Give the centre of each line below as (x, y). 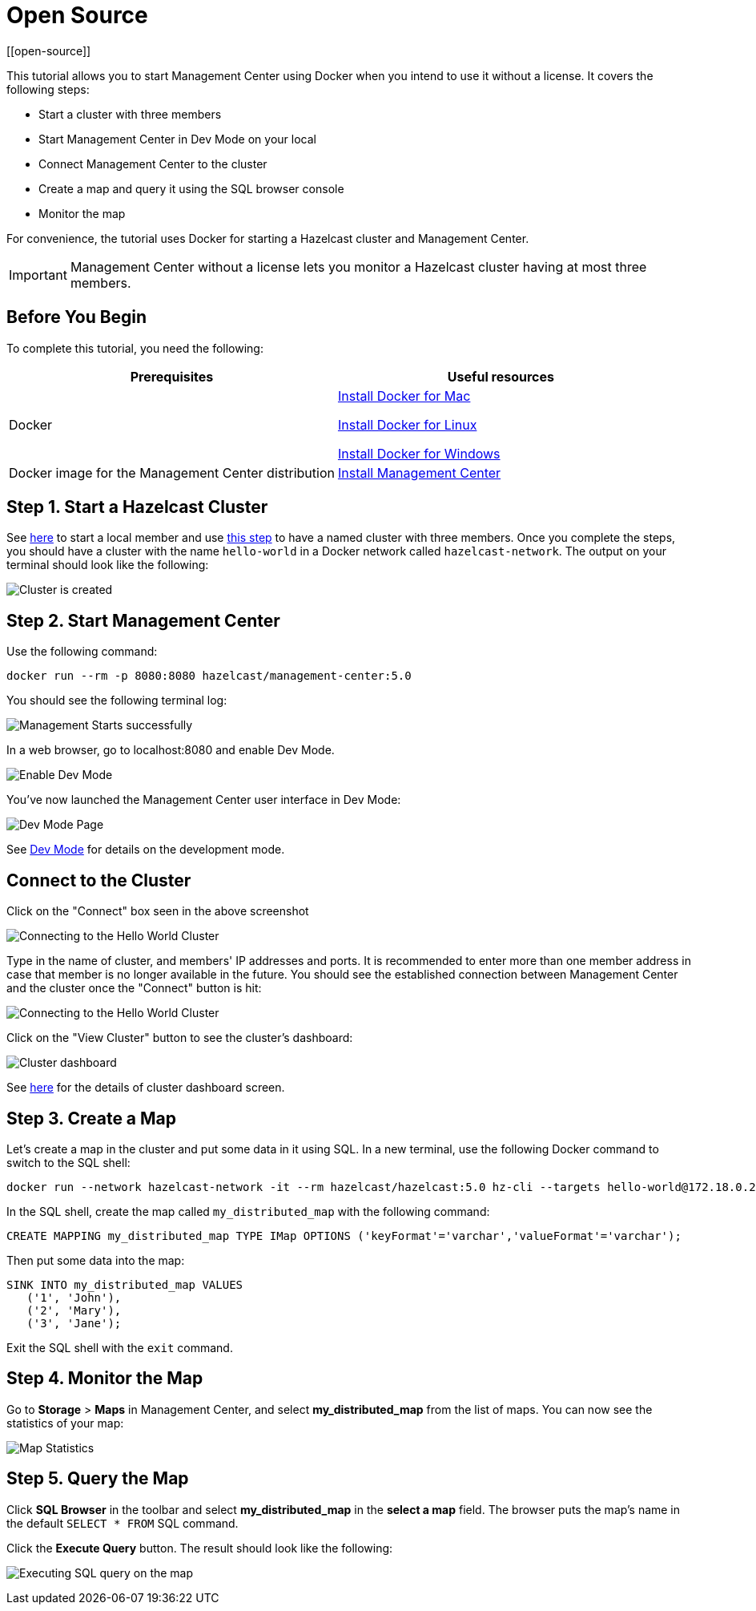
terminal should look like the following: (108, 565)
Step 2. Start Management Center (143, 620)
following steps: (48, 89)
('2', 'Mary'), (74, 1310)
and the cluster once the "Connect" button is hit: (134, 988)
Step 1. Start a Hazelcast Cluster (137, 507)
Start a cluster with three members (130, 114)
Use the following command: (82, 652)
